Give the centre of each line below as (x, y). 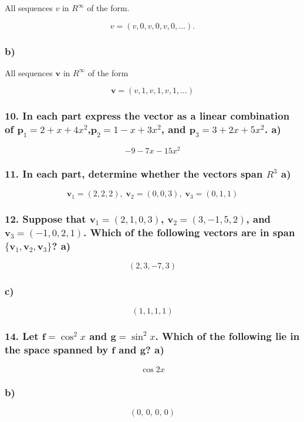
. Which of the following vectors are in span (189, 232)
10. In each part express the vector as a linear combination (147, 116)
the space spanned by (57, 350)
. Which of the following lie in (227, 336)
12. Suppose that (45, 219)
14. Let (22, 336)
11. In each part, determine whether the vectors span (134, 173)
